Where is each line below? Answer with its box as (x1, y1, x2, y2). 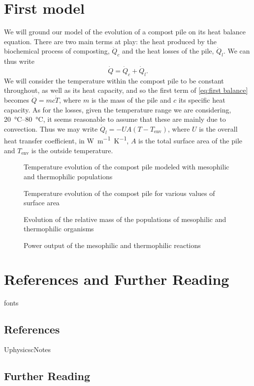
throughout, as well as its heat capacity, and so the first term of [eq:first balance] (4, 85, 248, 95)
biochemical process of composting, (4, 46, 110, 56)
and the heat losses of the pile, (122, 46, 214, 56)
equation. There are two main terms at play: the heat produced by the (4, 36, 217, 46)
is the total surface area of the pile (138, 136, 243, 146)
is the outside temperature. (31, 145, 113, 155)
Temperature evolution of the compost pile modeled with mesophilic (24, 162, 229, 172)
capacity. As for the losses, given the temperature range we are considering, (4, 104, 231, 114)
